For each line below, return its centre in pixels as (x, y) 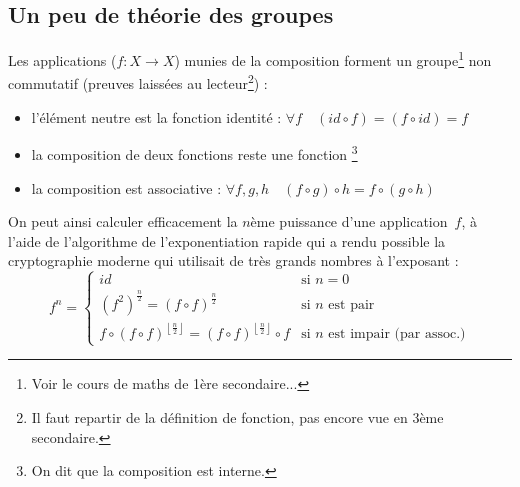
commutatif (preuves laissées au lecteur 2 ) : (138, 82)
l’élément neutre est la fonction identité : (156, 116)
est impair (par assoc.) (397, 334)
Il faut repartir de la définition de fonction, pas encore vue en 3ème (237, 416)
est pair (351, 304)
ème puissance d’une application (349, 221)
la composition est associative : (126, 187)
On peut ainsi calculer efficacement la (123, 221)
